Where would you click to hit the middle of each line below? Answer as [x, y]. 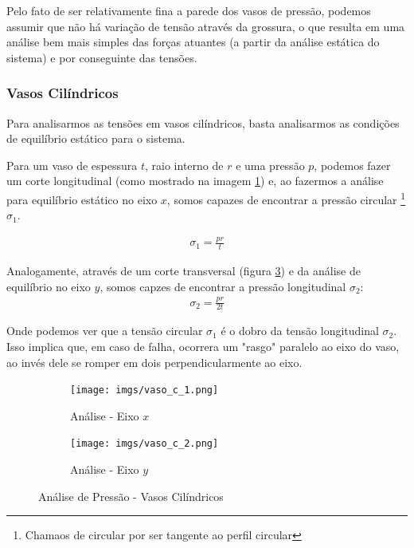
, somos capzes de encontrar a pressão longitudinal [223, 286]
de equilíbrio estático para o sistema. [96, 138]
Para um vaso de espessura [72, 165]
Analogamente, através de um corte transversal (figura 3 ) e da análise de [184, 270]
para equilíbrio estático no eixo [82, 199]
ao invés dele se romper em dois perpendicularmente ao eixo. [154, 362]
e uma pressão [270, 165]
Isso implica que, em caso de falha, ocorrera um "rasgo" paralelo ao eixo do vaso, [203, 346]
